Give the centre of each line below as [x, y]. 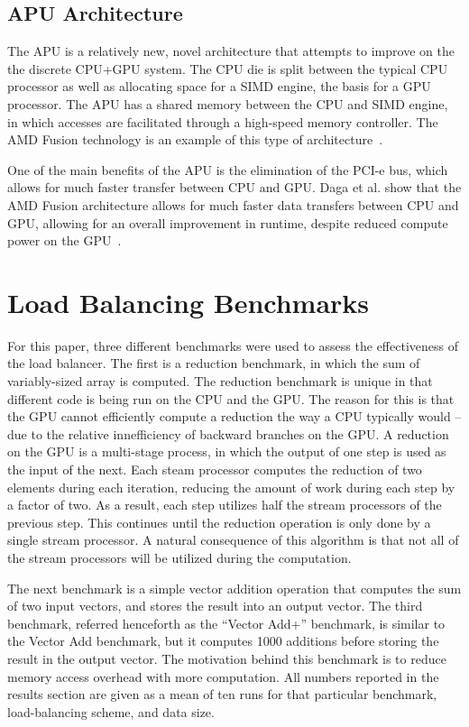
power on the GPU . [64, 240]
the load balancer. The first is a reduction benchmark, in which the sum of [214, 363]
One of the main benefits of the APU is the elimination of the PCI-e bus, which [228, 169]
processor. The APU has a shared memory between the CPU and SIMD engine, [228, 103]
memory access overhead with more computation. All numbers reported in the [223, 676]
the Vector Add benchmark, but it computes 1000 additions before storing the [223, 641]
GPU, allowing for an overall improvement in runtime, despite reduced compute [228, 222]
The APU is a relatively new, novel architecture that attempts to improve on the [231, 51]
